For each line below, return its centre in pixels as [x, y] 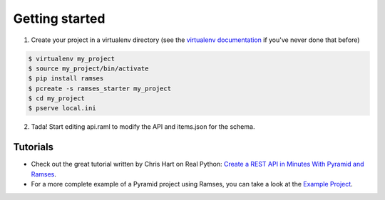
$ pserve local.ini [62, 108]
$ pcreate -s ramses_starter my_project [99, 88]
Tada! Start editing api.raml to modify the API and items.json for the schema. [143, 127]
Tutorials [33, 147]
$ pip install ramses [66, 79]
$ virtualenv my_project [72, 58]
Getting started [59, 19]
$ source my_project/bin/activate [88, 68]
